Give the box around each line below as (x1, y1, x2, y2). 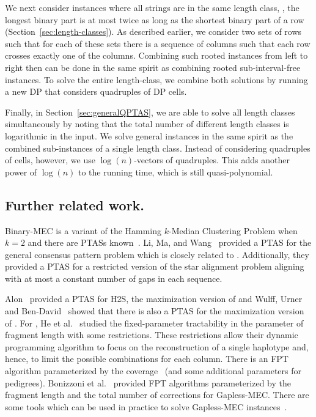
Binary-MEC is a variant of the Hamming (5, 224, 162, 237)
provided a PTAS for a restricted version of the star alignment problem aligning (5, 260, 304, 273)
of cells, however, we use (5, 153, 95, 166)
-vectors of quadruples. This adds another (134, 153, 290, 166)
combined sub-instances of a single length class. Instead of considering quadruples (5, 141, 310, 154)
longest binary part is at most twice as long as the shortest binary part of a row (5, 13, 304, 26)
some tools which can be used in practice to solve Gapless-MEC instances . (5, 400, 287, 413)
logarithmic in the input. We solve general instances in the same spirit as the (5, 129, 293, 142)
